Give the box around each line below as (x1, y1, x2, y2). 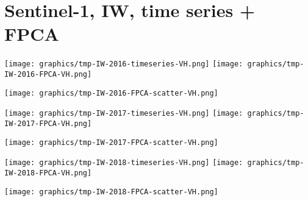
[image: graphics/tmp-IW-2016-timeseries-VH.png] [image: (4, 60, 243, 69)
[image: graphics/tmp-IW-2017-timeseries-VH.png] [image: (4, 109, 243, 118)
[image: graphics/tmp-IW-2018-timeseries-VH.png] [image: (4, 158, 243, 167)
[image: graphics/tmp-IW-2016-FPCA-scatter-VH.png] (4, 88, 218, 97)
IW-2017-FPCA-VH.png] (4, 119, 92, 128)
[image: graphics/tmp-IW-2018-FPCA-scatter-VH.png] (4, 187, 218, 196)
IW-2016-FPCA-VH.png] (4, 69, 92, 79)
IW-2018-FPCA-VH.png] (4, 168, 92, 177)
